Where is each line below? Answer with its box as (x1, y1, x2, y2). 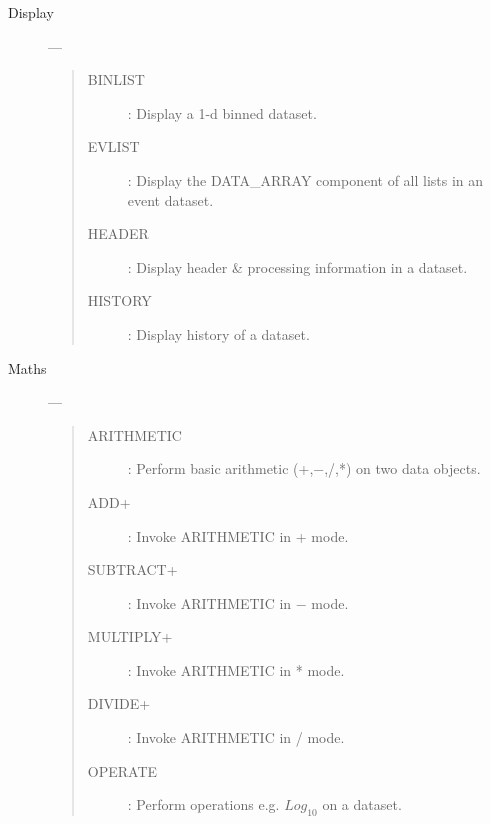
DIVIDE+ (87, 693, 151, 714)
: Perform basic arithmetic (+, (127, 458, 314, 479)
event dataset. (127, 189, 214, 210)
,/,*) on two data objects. (324, 458, 481, 479)
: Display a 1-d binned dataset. (127, 102, 317, 123)
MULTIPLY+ (87, 626, 173, 647)
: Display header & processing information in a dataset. (127, 256, 468, 277)
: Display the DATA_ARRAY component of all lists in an (127, 169, 484, 190)
